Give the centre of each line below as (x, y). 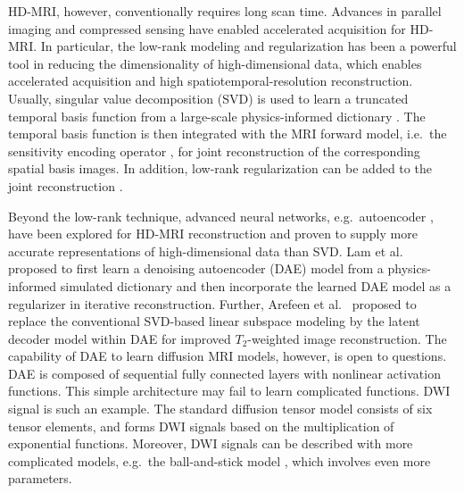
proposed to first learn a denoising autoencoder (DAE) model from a (196, 268)
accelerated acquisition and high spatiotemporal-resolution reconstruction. (211, 81)
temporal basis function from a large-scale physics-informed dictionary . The (217, 116)
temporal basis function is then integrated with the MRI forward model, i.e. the (228, 134)
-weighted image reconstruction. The (347, 338)
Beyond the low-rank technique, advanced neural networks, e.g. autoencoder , (221, 216)
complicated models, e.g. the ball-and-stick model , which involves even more (220, 460)
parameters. (40, 478)
